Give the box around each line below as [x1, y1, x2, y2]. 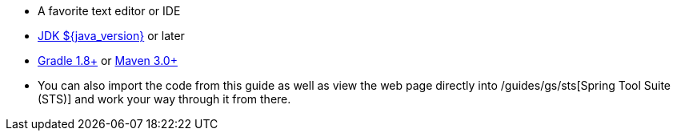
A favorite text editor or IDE [38, 4, 181, 18]
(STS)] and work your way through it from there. [38, 92, 291, 106]
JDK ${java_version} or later [38, 29, 185, 42]
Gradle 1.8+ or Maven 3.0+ [38, 54, 178, 67]
